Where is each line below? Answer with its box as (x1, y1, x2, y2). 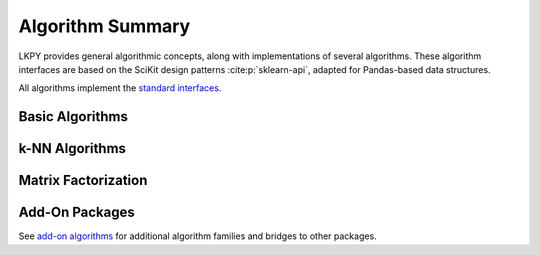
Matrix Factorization (18, 172, 148, 189)
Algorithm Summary (18, 15, 191, 37)
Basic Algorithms (18, 108, 129, 125)
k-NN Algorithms (18, 140, 127, 157)
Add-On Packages (18, 204, 135, 221)
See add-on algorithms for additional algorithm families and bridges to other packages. (18, 230, 377, 242)
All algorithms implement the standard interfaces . (18, 82, 222, 94)
